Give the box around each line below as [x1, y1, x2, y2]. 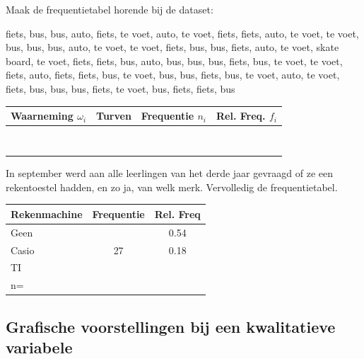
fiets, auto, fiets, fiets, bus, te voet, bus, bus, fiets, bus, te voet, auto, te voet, [6, 67, 340, 82]
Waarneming [11, 108, 74, 123]
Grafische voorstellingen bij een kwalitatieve [6, 315, 336, 337]
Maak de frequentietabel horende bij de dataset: [6, 2, 213, 16]
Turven [96, 108, 131, 123]
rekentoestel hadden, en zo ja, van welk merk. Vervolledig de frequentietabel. [6, 179, 338, 194]
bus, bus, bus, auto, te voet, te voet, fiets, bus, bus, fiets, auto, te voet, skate [6, 40, 339, 55]
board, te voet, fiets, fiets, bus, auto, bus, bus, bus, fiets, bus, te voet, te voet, [6, 53, 343, 68]
